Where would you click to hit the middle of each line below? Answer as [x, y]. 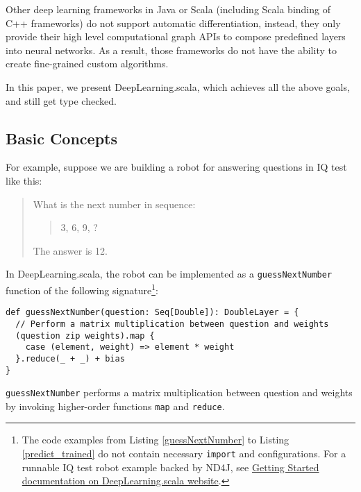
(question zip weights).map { [85, 336]
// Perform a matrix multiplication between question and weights [172, 324]
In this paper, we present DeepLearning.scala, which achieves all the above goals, [178, 86]
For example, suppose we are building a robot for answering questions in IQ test [176, 167]
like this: [24, 180]
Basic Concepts [62, 138]
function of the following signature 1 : [82, 289]
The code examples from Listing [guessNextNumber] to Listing [156, 440]
